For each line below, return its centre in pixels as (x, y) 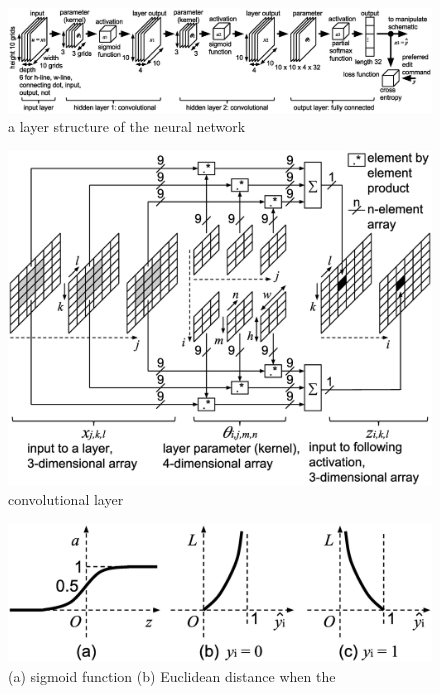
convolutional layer (66, 499)
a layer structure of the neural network (127, 126)
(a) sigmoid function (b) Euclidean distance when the (172, 675)
